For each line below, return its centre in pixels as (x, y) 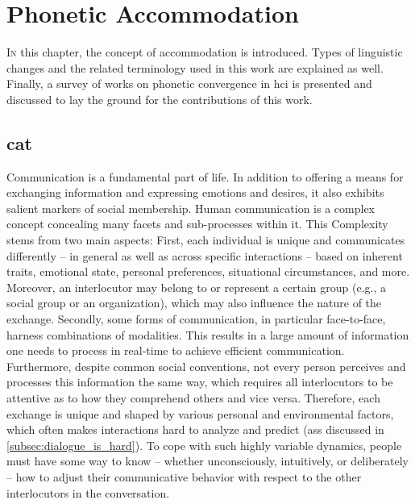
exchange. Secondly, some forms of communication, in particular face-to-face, (196, 319)
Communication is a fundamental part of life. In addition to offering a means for (205, 176)
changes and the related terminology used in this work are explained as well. (195, 67)
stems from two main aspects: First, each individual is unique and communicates (206, 240)
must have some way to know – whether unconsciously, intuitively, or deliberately (207, 461)
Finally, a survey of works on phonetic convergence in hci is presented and (189, 83)
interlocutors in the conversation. (88, 492)
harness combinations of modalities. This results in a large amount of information (208, 334)
